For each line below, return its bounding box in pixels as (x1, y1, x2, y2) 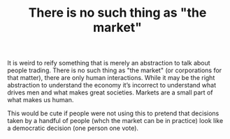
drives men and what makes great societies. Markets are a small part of (7, 88, 213, 97)
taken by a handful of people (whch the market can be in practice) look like (7, 117, 224, 125)
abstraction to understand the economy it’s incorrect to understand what (7, 81, 217, 90)
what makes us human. (7, 96, 74, 104)
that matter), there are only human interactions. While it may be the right (7, 74, 215, 82)
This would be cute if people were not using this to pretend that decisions (7, 109, 220, 117)
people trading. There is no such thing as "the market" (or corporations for (7, 66, 222, 74)
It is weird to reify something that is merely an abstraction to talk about (7, 59, 211, 67)
